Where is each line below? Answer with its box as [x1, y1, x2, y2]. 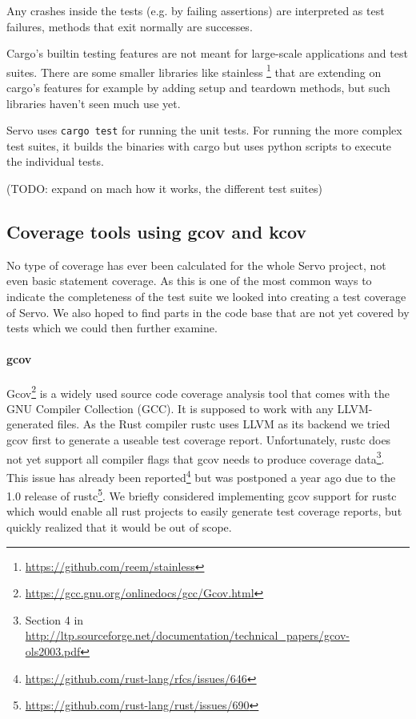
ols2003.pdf [25, 642, 81, 659]
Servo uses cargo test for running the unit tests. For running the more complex [6, 122, 402, 139]
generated [6, 416, 54, 432]
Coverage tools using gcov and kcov [6, 219, 307, 244]
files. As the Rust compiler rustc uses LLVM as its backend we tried [57, 416, 390, 432]
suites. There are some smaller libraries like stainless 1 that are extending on [6, 61, 382, 80]
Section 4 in [25, 611, 84, 628]
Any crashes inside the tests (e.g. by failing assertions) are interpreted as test [6, 2, 385, 18]
